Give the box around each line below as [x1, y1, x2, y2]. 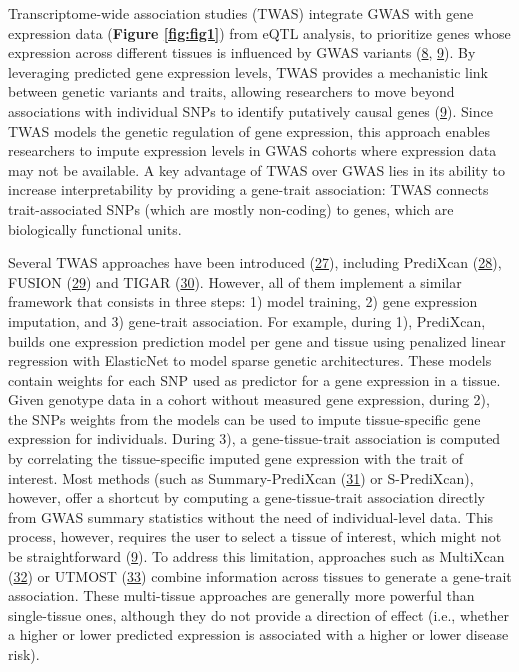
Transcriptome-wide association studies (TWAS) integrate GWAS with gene [8, 3, 474, 23]
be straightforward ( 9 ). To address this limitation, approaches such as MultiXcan [8, 546, 505, 567]
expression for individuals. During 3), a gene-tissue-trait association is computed [8, 428, 501, 449]
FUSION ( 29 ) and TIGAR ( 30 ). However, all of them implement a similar [8, 271, 462, 292]
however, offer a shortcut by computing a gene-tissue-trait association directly [8, 487, 485, 508]
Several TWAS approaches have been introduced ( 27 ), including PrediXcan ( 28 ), [8, 252, 502, 273]
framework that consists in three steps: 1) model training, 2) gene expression [8, 291, 478, 312]
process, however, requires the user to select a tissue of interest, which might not [8, 526, 502, 547]
